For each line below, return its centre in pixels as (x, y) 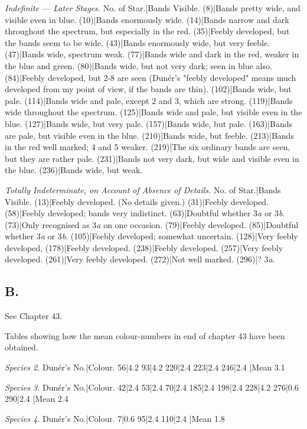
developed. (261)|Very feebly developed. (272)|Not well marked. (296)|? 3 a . (140, 259)
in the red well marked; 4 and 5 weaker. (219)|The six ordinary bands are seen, (148, 147)
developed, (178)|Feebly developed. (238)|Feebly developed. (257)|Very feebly (144, 247)
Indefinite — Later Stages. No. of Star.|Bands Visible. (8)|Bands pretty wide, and (153, 8)
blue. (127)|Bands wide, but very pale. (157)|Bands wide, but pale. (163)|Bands (149, 123)
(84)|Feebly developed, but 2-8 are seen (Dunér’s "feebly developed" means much (151, 77)
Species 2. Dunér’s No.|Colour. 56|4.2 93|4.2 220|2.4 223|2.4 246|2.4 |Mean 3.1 (145, 367)
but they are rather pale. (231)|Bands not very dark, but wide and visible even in (152, 158)
